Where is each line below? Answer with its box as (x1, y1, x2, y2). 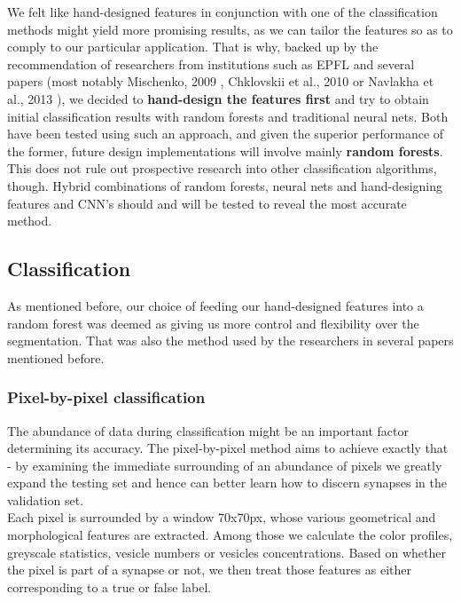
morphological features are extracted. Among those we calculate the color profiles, (7, 526, 453, 544)
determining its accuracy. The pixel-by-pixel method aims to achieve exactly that (7, 439, 449, 457)
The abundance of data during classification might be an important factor (7, 421, 409, 440)
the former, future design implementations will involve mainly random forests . (7, 141, 443, 160)
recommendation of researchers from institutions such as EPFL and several (7, 54, 415, 73)
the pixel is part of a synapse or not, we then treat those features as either (7, 560, 412, 579)
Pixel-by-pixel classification (7, 386, 206, 408)
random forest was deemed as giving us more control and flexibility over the (7, 313, 419, 332)
